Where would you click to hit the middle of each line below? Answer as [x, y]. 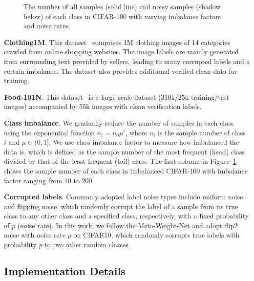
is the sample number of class [201, 132]
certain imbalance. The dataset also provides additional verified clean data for [121, 71]
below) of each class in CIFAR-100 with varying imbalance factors [122, 16]
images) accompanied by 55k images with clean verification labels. [103, 106]
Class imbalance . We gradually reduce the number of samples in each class [119, 122]
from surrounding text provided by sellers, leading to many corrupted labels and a [127, 61]
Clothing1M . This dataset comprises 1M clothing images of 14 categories [117, 42]
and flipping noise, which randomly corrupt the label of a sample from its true [121, 206]
